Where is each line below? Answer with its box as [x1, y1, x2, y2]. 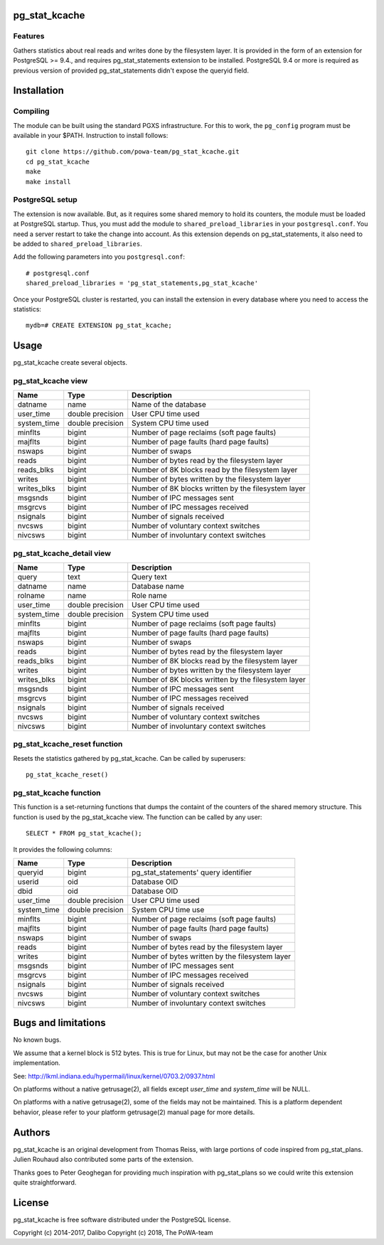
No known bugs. [13, 1035, 62, 1044]
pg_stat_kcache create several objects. [13, 358, 128, 367]
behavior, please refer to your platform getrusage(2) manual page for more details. [13, 1108, 255, 1116]
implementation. [13, 1059, 60, 1067]
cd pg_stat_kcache [26, 157, 90, 166]
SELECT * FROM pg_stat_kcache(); [26, 829, 142, 838]
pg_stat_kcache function [13, 788, 101, 798]
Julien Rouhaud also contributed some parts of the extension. [13, 1155, 194, 1164]
